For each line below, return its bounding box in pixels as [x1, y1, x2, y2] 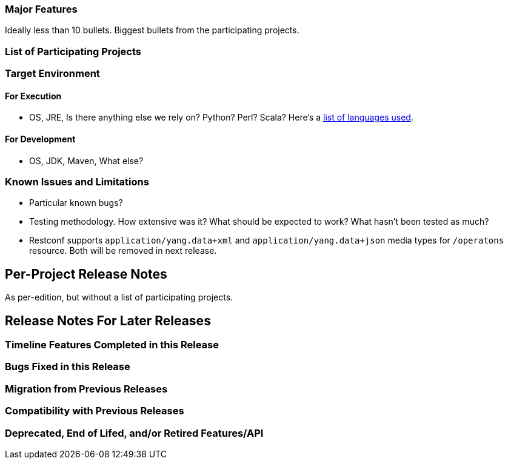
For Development [5, 133, 76, 144]
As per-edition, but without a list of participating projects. [5, 292, 233, 303]
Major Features [5, 3, 78, 15]
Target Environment [5, 67, 100, 80]
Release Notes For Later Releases [5, 313, 211, 328]
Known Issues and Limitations [5, 175, 149, 188]
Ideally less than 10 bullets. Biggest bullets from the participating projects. [5, 25, 299, 36]
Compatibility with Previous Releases [5, 405, 184, 417]
